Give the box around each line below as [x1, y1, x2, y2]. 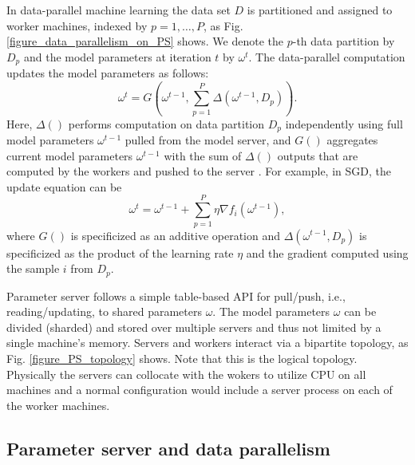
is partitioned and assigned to [247, 2, 393, 18]
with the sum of [164, 147, 242, 164]
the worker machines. [6, 396, 110, 413]
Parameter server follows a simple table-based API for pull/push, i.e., [6, 287, 346, 304]
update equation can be [6, 178, 122, 195]
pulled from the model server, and [125, 132, 291, 148]
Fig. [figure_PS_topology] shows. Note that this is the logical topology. [6, 349, 358, 366]
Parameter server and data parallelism [6, 435, 330, 460]
